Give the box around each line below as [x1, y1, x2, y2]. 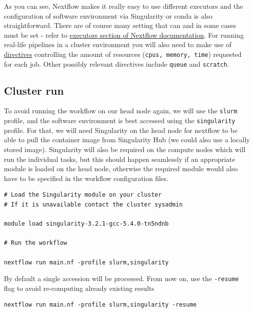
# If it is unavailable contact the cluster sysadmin [4, 201, 183, 208]
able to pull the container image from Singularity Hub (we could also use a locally [4, 134, 250, 145]
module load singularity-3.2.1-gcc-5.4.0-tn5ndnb [4, 220, 169, 228]
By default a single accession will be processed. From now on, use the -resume [4, 273, 239, 284]
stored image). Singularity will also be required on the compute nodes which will [4, 144, 246, 154]
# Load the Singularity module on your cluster [4, 191, 162, 199]
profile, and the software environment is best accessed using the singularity [4, 115, 235, 126]
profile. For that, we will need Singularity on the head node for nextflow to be [4, 125, 238, 135]
